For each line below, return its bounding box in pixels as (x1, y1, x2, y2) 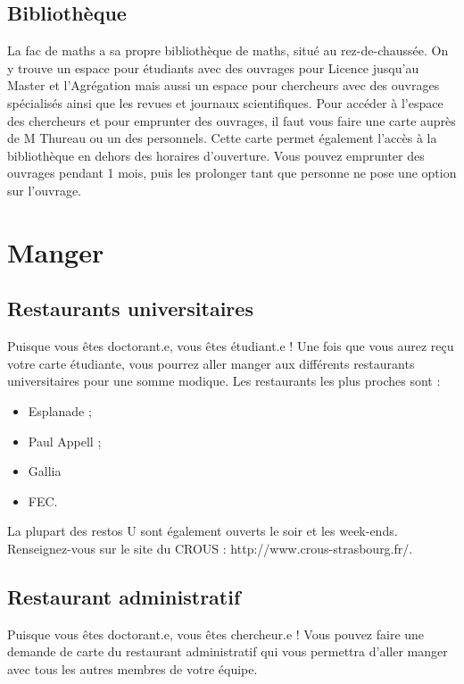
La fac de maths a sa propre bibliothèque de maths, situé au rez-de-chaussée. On (7, 41, 449, 60)
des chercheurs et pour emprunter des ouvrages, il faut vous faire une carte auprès (7, 111, 456, 129)
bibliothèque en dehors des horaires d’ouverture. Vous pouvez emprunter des (7, 146, 425, 164)
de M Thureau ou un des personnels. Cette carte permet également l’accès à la (7, 129, 437, 147)
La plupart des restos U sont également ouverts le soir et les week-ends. (7, 521, 398, 540)
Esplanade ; (28, 401, 92, 420)
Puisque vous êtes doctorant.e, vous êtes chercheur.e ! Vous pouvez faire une (7, 624, 425, 643)
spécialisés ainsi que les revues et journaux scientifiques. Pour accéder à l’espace (7, 93, 443, 112)
